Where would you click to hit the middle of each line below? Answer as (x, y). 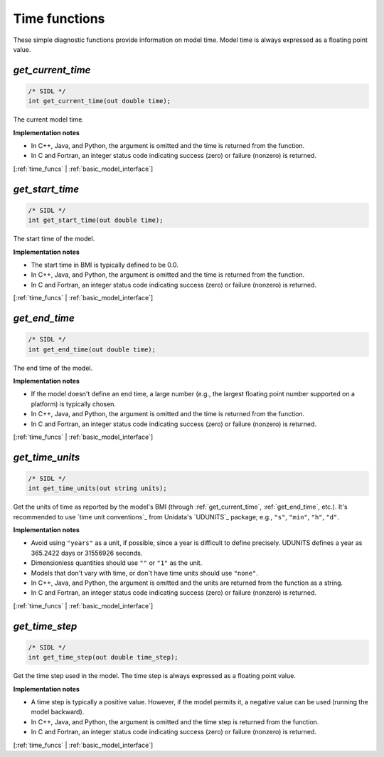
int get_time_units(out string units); (97, 488)
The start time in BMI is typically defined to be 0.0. (105, 265)
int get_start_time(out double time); (96, 220)
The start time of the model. (54, 239)
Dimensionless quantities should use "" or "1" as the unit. (117, 563)
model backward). (58, 712)
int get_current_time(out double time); (99, 101)
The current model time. (49, 120)
